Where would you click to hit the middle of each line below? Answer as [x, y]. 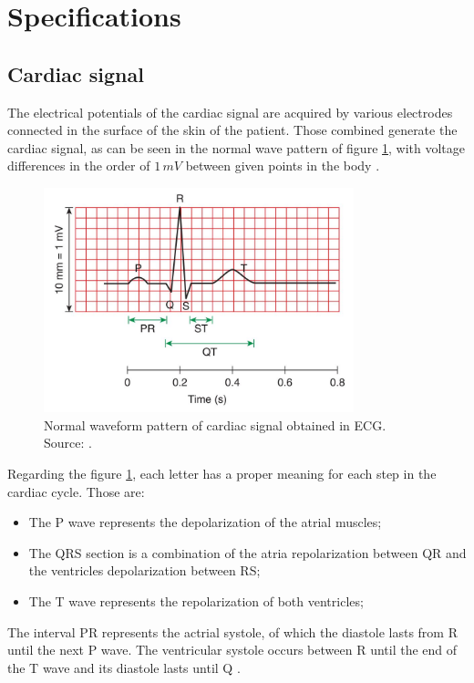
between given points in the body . [283, 166]
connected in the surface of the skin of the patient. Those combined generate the [232, 130]
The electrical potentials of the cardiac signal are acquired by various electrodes [230, 112]
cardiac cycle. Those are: [76, 491]
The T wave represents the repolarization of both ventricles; [196, 601]
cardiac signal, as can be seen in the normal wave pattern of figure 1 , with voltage [237, 147]
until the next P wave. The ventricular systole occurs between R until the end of [232, 650]
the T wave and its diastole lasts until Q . [124, 667]
